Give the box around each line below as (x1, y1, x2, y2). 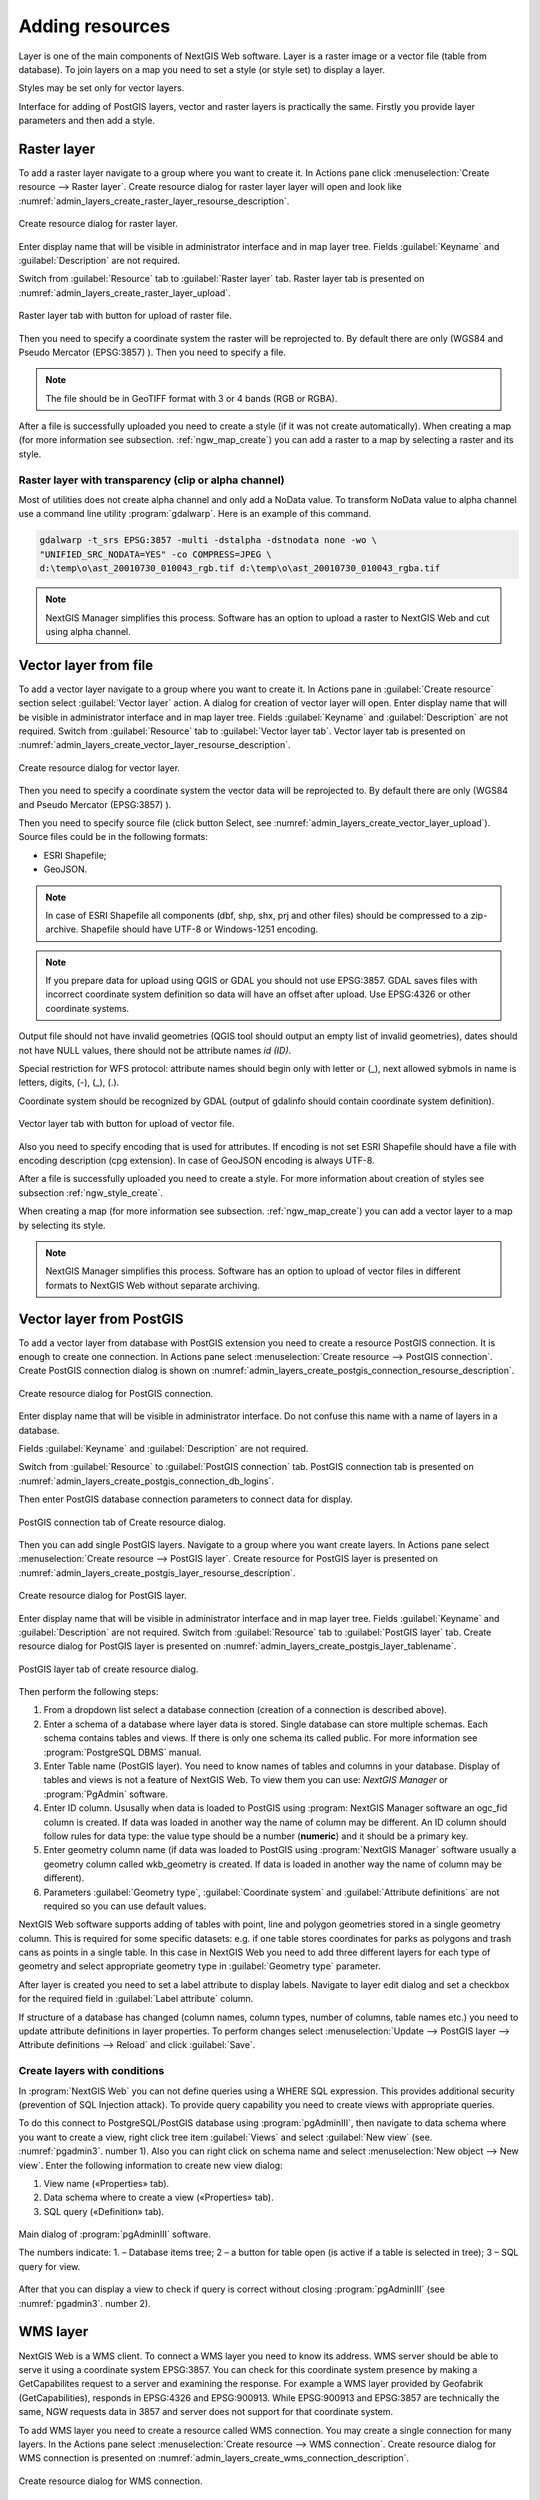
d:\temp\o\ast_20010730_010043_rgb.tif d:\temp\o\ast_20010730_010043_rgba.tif (39, 563, 441, 574)
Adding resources (18, 15, 171, 37)
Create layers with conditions (18, 2064, 165, 2078)
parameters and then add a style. (18, 115, 155, 127)
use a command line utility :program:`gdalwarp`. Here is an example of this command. (18, 508, 372, 520)
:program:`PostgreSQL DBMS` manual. (43, 1746, 202, 1758)
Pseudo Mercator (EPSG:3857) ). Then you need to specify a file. (18, 346, 287, 358)
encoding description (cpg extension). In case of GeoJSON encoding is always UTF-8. (18, 1155, 375, 1166)
